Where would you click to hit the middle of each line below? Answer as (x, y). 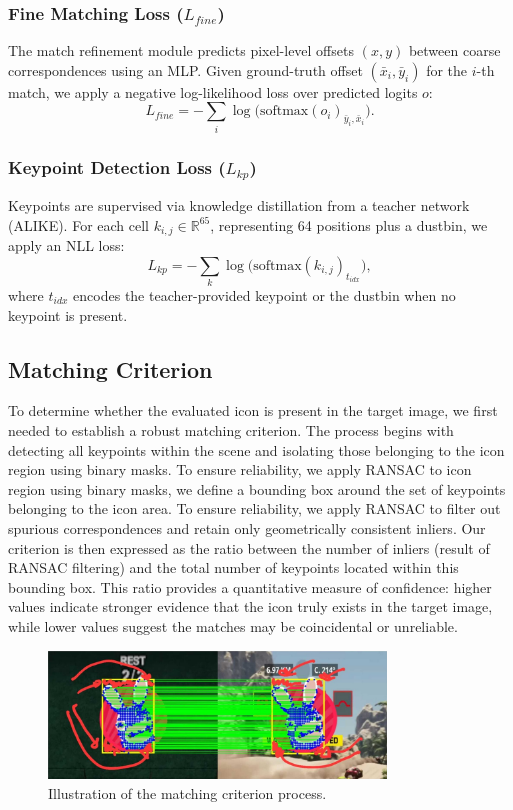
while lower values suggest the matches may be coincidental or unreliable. (233, 625)
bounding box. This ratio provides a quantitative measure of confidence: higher (250, 586)
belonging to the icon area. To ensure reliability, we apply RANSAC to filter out (254, 508)
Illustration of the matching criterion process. (187, 792)
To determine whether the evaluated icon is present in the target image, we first (253, 410)
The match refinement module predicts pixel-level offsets (181, 50)
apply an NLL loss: (66, 245)
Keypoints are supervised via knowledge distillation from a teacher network (239, 205)
